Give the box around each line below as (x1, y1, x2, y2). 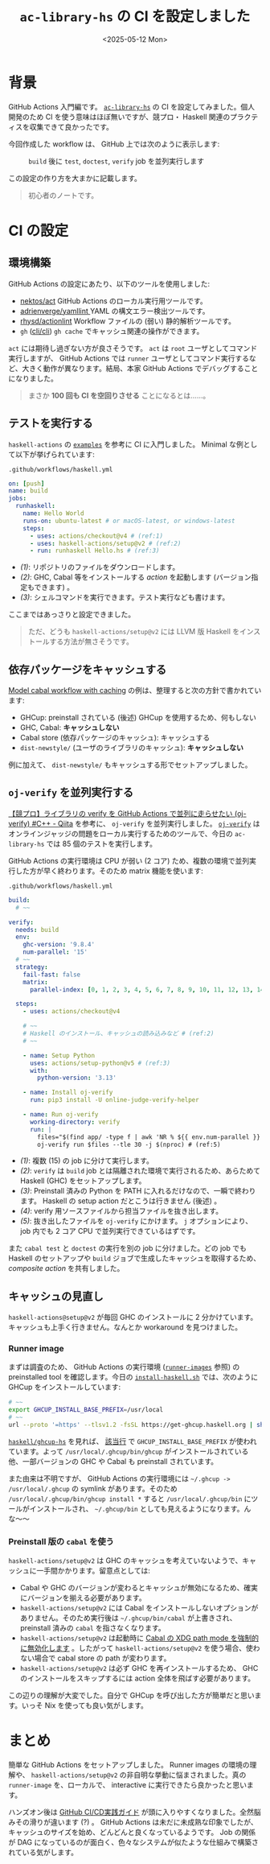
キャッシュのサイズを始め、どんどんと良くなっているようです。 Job (8, 1828, 233, 1837)
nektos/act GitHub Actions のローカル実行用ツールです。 (19, 295, 207, 306)
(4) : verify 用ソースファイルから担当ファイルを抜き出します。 (19, 1206, 223, 1216)
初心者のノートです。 (27, 190, 99, 200)
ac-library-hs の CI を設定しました (19, 7, 251, 26)
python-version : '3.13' (37, 1074, 117, 1083)
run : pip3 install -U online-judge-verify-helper (29, 1096, 199, 1104)
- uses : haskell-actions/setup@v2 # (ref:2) (29, 539, 182, 547)
